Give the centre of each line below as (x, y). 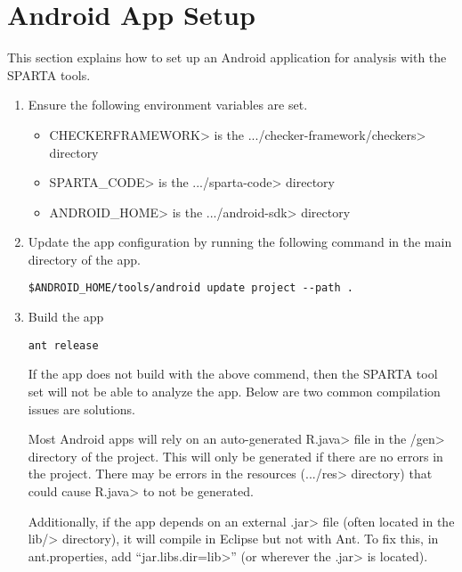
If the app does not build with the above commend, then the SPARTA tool (233, 374)
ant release (63, 345)
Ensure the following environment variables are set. (168, 105)
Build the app (66, 317)
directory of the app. (84, 259)
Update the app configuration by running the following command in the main (240, 242)
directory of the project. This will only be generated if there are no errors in (235, 456)
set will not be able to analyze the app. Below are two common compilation (234, 391)
